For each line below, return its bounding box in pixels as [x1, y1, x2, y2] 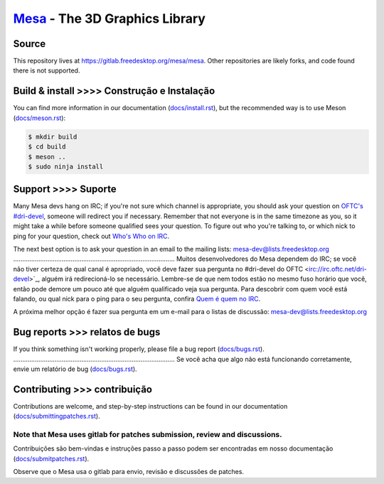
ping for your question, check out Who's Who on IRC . [13, 232, 170, 240]
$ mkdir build [28, 132, 78, 141]
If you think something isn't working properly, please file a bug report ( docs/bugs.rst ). [13, 345, 265, 353]
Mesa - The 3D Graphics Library [13, 11, 206, 26]
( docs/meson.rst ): [13, 114, 66, 122]
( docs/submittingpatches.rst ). [13, 412, 100, 421]
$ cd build [28, 143, 66, 151]
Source [13, 38, 46, 50]
